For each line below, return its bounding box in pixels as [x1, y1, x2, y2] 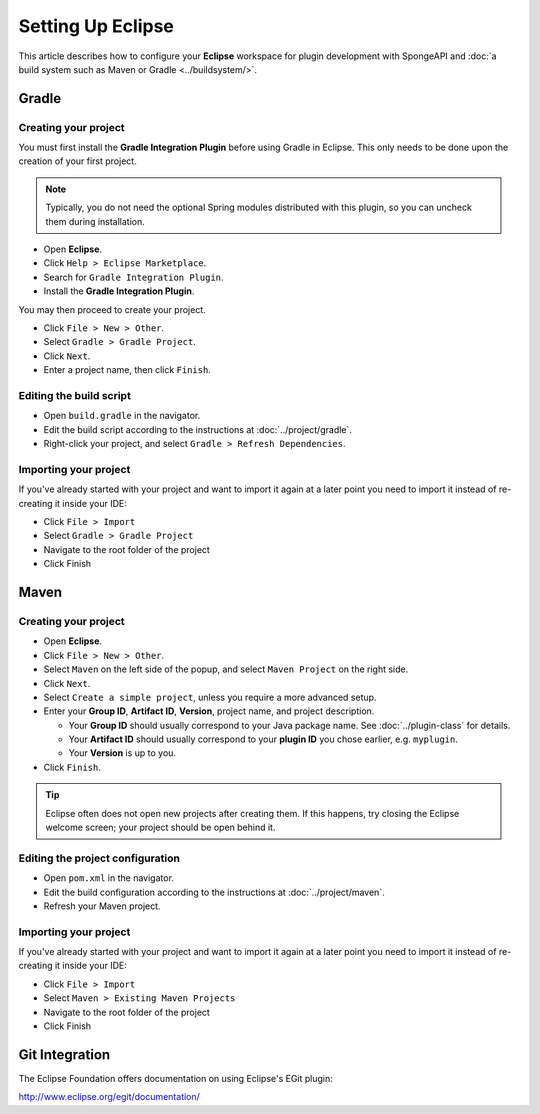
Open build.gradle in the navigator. [43, 410, 201, 422]
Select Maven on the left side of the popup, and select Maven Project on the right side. [43, 663, 409, 675]
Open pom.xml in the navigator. [43, 872, 175, 884]
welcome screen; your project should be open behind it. [45, 821, 276, 834]
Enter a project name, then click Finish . [43, 364, 212, 376]
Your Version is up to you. [68, 747, 177, 759]
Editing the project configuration [18, 851, 180, 865]
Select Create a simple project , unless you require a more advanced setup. [43, 691, 377, 703]
